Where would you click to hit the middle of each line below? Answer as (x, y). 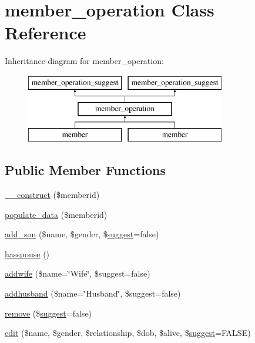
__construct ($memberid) (52, 195)
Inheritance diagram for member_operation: (84, 61)
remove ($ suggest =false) (48, 313)
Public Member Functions (85, 170)
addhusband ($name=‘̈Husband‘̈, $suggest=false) (93, 293)
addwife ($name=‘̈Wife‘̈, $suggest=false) (78, 273)
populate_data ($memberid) (56, 214)
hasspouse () (27, 253)
